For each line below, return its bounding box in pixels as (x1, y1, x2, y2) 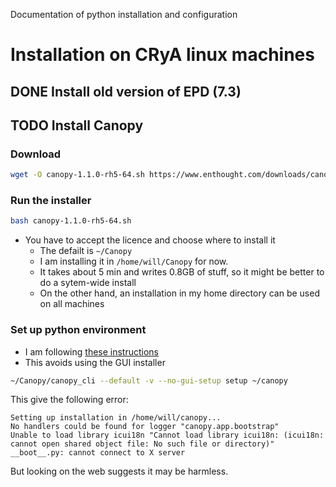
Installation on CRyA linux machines (10, 44, 315, 66)
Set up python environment (10, 323, 147, 337)
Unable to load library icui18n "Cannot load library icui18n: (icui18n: (10, 430, 325, 441)
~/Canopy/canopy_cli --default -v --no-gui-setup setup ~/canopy (10, 375, 288, 386)
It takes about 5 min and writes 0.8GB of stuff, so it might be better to (39, 266, 325, 278)
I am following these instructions (24, 345, 160, 358)
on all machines (39, 298, 105, 310)
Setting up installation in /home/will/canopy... (10, 413, 222, 423)
